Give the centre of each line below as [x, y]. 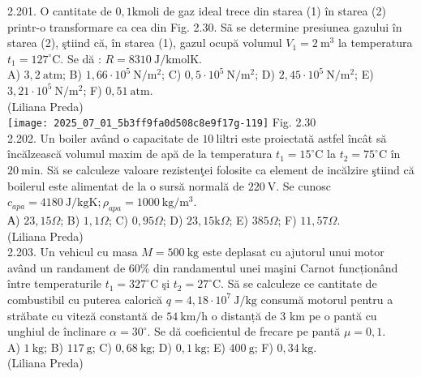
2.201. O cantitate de [60, 11]
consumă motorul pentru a [327, 299]
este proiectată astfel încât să [314, 137]
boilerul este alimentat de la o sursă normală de [126, 185]
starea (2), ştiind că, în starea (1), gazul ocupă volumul [145, 43]
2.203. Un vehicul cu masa [73, 252]
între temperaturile [55, 283]
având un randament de [67, 267]
